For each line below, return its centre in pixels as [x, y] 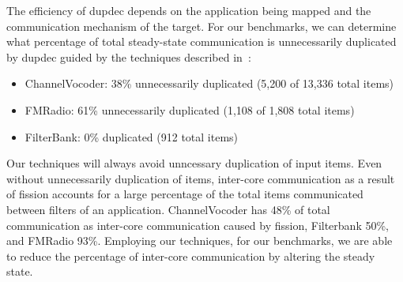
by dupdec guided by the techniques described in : [129, 56]
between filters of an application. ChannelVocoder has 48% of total [168, 209]
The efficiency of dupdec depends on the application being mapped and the [189, 10]
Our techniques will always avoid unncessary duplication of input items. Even [194, 163]
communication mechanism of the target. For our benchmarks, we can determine [201, 26]
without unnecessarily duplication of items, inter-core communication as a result [201, 178]
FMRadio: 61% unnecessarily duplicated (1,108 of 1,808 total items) [190, 109]
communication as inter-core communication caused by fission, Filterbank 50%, [198, 225]
